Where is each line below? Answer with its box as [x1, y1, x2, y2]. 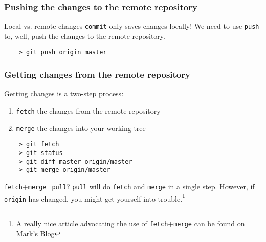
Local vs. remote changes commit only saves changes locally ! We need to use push [4, 20, 259, 31]
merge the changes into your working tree [16, 122, 146, 133]
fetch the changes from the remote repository [16, 105, 161, 116]
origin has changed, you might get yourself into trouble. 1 [4, 191, 185, 204]
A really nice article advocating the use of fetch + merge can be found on [16, 217, 245, 228]
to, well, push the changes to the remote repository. [4, 30, 165, 41]
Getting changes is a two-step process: [4, 88, 124, 99]
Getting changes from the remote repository [4, 68, 190, 81]
